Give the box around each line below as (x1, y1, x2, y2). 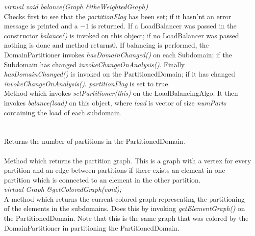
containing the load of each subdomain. (4, 107, 122, 117)
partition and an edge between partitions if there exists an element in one (4, 165, 225, 175)
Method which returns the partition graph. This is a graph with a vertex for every (4, 155, 251, 165)
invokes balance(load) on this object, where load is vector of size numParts (4, 97, 227, 107)
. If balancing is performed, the (115, 40, 209, 50)
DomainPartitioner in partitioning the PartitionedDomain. (4, 222, 180, 233)
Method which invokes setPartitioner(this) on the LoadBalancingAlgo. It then (4, 88, 238, 98)
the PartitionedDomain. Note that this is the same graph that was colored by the (4, 213, 249, 223)
